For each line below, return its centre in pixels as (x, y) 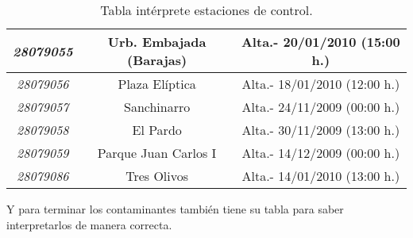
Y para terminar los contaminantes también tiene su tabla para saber (175, 209)
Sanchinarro (157, 107)
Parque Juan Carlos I (157, 153)
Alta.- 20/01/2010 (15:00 (320, 42)
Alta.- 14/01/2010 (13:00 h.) (321, 176)
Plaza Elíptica (157, 84)
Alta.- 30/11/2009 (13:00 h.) (321, 130)
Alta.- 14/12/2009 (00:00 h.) (321, 153)
